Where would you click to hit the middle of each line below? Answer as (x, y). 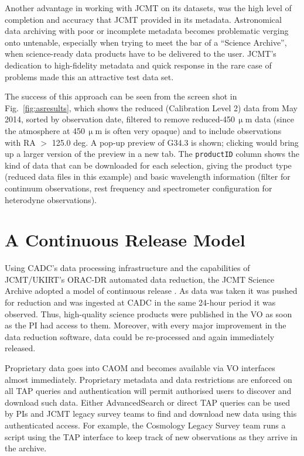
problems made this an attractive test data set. (89, 76)
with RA (20, 142)
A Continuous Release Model (125, 240)
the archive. (26, 448)
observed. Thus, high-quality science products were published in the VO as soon (148, 313)
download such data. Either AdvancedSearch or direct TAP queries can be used (147, 402)
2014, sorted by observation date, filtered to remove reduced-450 (120, 119)
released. (20, 348)
